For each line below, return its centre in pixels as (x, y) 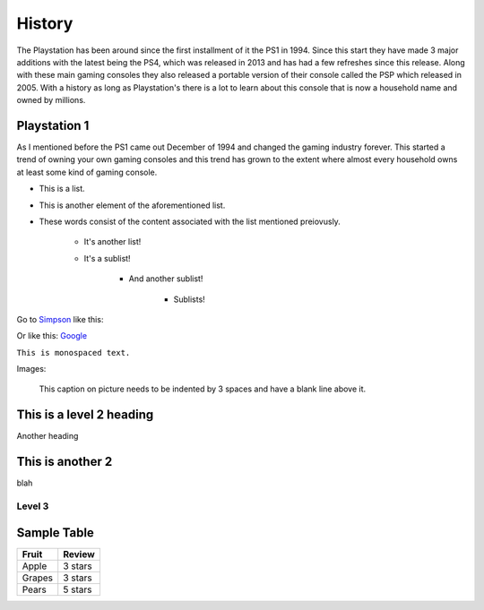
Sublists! (189, 299)
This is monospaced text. (73, 352)
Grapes (38, 578)
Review (79, 554)
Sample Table (55, 533)
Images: (31, 369)
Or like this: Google (52, 336)
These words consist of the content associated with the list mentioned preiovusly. (190, 221)
